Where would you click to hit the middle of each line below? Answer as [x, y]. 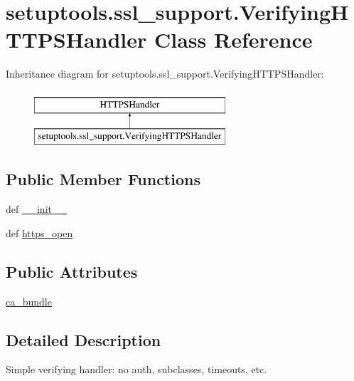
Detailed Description [84, 339]
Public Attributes [72, 271]
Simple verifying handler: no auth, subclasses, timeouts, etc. [136, 369]
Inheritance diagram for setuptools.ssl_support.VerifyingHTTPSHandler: [165, 74]
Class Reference [234, 40]
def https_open [39, 233]
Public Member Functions [103, 179]
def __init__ [36, 209]
